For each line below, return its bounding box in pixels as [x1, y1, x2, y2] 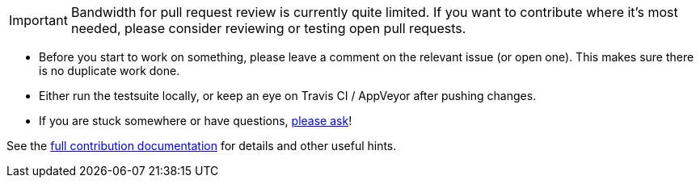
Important [9, 12, 68, 28]
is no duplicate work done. [39, 64, 180, 77]
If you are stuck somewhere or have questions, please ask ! [39, 114, 352, 128]
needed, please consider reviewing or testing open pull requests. [70, 20, 466, 36]
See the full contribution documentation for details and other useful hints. [6, 139, 397, 153]
